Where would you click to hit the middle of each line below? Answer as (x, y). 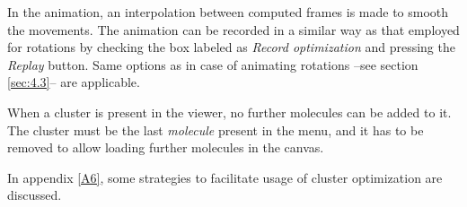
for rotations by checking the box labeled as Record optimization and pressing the (231, 47)
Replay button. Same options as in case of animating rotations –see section (213, 64)
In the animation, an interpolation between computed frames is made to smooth (228, 12)
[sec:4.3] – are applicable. (74, 82)
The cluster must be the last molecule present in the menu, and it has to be (216, 129)
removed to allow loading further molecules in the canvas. (166, 147)
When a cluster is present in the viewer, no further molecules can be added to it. (229, 112)
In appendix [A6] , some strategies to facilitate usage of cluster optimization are (225, 177)
